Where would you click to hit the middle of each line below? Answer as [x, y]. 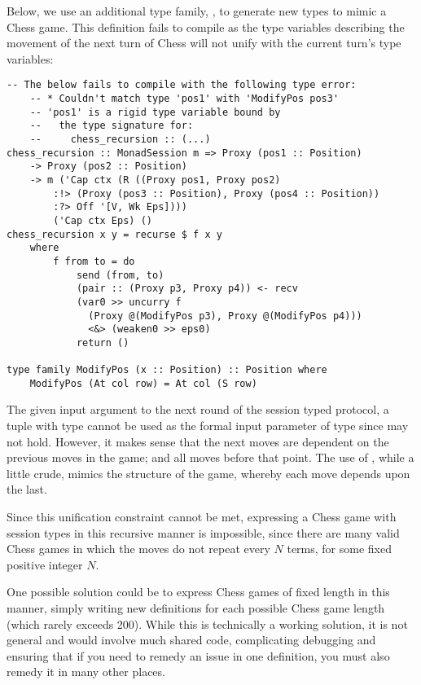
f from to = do [94, 261]
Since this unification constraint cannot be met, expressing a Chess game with [202, 517]
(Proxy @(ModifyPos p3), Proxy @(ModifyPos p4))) [225, 316]
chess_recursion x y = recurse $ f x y [114, 234]
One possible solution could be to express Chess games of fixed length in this [198, 592]
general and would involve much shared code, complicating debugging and [191, 640]
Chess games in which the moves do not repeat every [138, 549]
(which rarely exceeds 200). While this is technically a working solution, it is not [207, 624]
